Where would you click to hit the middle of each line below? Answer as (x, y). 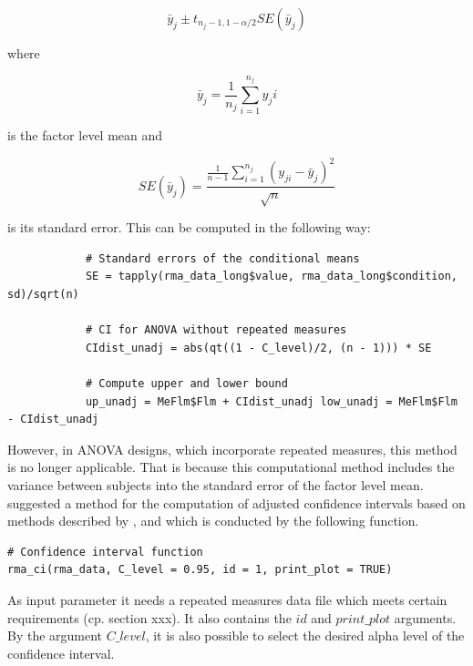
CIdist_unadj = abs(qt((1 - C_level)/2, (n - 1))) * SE (258, 348)
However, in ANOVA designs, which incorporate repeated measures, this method (232, 449)
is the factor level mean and (85, 135)
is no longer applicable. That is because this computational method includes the (231, 467)
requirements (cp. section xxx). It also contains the (149, 617)
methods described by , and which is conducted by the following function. (213, 521)
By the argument (55, 635)
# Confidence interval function (105, 552)
